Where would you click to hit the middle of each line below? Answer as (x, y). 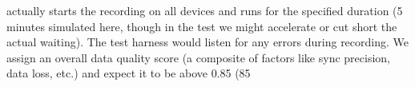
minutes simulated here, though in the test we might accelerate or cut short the (202, 26)
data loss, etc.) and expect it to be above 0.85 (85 (129, 73)
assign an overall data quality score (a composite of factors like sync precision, (198, 57)
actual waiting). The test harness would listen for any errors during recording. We (207, 42)
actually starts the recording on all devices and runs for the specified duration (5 (205, 10)
